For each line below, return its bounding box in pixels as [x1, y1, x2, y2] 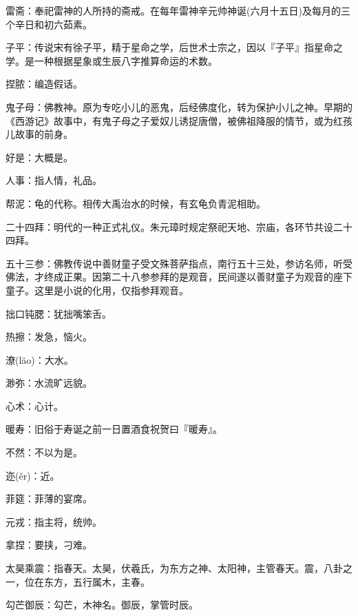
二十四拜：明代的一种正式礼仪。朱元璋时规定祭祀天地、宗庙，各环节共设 [6, 219, 333, 234]
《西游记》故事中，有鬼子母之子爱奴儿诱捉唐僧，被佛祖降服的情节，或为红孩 [6, 113, 352, 127]
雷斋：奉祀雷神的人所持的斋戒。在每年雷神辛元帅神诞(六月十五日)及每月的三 [6, 3, 350, 17]
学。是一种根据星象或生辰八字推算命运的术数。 [6, 53, 218, 68]
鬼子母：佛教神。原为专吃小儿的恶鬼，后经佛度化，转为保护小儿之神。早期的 [6, 99, 352, 114]
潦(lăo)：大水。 [6, 352, 74, 367]
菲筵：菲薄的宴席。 [6, 491, 92, 506]
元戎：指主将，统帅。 [6, 514, 102, 528]
